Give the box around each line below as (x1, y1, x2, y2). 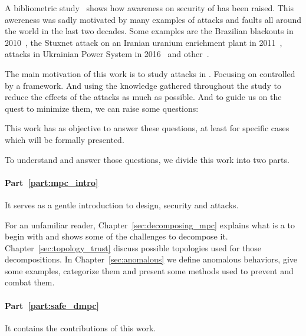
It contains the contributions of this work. (5, 321, 156, 334)
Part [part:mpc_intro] (5, 176, 98, 188)
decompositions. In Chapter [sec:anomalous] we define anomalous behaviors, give (5, 253, 297, 265)
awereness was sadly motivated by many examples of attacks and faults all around (5, 13, 302, 25)
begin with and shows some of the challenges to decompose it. (5, 230, 228, 242)
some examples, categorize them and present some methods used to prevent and (5, 264, 294, 277)
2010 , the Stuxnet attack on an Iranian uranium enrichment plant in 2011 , (5, 36, 282, 48)
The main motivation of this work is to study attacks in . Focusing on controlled (5, 67, 295, 79)
